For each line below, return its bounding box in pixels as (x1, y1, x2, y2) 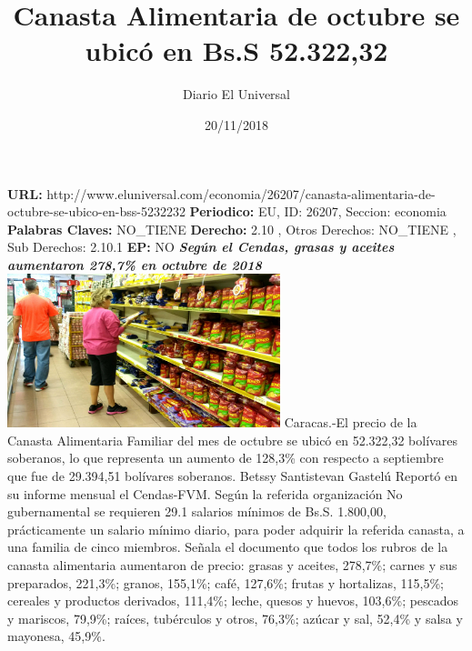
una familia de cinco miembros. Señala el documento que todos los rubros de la (7, 537, 448, 556)
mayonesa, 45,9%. (7, 626, 105, 646)
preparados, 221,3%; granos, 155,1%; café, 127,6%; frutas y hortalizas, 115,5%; (7, 573, 445, 592)
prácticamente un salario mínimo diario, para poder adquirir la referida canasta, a (7, 519, 465, 538)
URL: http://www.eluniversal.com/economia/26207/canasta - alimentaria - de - (7, 184, 436, 203)
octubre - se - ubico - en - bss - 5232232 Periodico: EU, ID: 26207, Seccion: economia (7, 202, 447, 221)
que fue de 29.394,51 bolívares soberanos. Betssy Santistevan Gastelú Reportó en (7, 466, 458, 485)
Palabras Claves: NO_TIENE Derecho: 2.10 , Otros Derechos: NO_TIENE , (7, 219, 457, 238)
